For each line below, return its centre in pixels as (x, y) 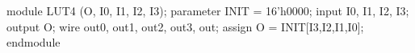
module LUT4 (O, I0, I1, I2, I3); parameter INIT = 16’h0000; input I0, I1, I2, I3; (208, 10)
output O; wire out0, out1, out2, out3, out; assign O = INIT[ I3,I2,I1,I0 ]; (185, 26)
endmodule (34, 42)
